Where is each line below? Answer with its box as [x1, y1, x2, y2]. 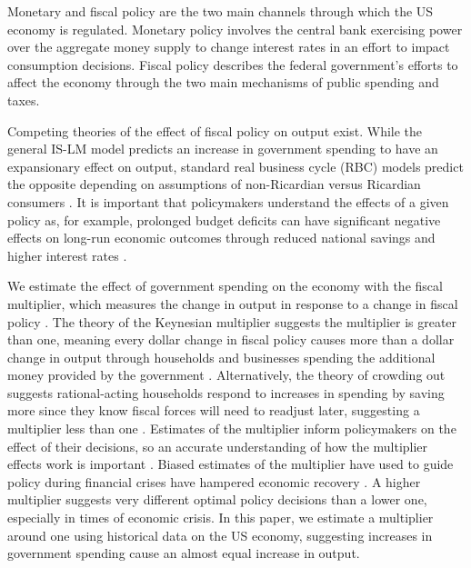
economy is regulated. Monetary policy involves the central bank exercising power [7, 19, 463, 38]
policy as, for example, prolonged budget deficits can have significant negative [7, 210, 441, 229]
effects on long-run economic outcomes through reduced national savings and [7, 228, 436, 247]
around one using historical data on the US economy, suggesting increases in [7, 525, 433, 544]
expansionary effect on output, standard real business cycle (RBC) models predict [7, 156, 464, 175]
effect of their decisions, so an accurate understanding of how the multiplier [7, 436, 428, 455]
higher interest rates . [7, 245, 127, 264]
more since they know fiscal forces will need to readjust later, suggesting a [7, 401, 420, 420]
